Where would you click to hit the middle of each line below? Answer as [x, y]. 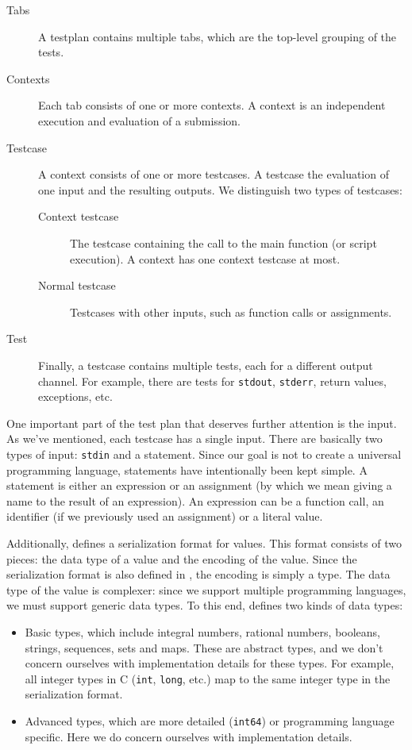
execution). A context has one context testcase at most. [205, 258]
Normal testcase [77, 285]
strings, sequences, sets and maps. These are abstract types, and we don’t [204, 647]
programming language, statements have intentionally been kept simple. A [187, 469]
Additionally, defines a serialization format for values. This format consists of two [204, 542]
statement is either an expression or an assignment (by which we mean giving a [199, 485]
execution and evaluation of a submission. [139, 120]
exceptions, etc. [75, 396]
